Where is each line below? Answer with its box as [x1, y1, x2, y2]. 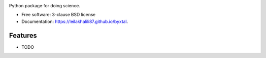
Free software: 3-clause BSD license [21, 12, 96, 18]
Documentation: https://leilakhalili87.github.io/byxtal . [21, 19, 128, 24]
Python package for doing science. [9, 3, 81, 8]
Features [9, 31, 37, 39]
